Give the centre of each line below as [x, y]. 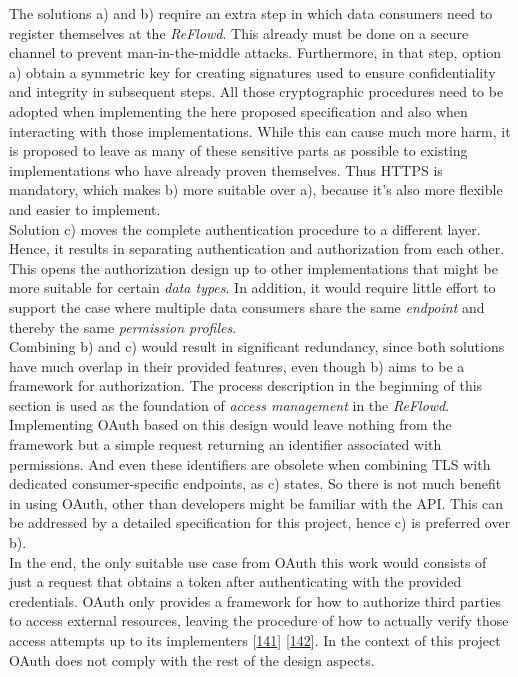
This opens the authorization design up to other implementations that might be [253, 267]
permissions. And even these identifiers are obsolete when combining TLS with [250, 463]
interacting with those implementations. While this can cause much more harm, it [260, 130]
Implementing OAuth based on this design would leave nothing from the [230, 424]
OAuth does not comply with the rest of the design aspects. [192, 659]
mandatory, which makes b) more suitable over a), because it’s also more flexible [256, 189]
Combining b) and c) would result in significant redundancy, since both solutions [257, 346]
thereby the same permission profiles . [123, 326]
